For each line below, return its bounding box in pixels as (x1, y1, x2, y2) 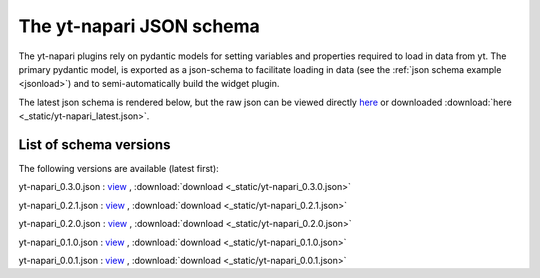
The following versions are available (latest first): (18, 163, 219, 175)
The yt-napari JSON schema (18, 15, 260, 37)
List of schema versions (18, 136, 171, 153)
